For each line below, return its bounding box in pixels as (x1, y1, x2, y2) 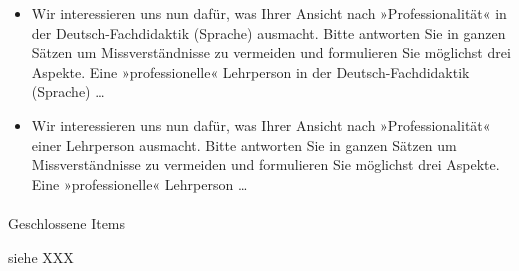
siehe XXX (8, 246, 74, 267)
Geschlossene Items (8, 212, 126, 233)
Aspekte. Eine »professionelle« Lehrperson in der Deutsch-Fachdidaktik (31, 61, 470, 82)
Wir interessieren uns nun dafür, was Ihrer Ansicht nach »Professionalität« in (31, 3, 507, 23)
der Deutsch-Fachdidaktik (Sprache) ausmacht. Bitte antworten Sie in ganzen (31, 22, 506, 43)
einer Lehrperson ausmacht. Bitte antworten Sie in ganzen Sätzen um (31, 134, 457, 155)
